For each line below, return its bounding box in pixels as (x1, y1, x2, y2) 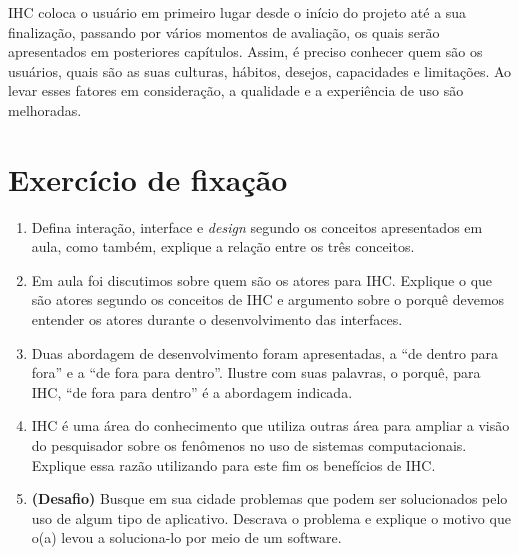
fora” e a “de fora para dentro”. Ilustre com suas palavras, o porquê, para (31, 362, 481, 383)
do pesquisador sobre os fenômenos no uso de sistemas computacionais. (31, 435, 467, 456)
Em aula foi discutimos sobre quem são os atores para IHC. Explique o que (31, 269, 493, 290)
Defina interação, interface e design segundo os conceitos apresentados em (31, 216, 483, 237)
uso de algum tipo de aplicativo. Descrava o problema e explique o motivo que (31, 507, 511, 528)
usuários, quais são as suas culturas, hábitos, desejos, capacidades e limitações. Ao (8, 60, 512, 81)
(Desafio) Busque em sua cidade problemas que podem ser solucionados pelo (31, 488, 508, 509)
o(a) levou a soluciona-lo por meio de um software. (31, 527, 342, 548)
